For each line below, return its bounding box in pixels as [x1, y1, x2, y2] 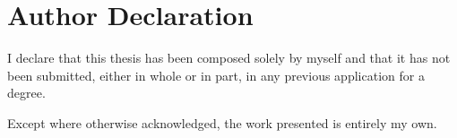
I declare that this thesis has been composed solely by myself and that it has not [7, 48, 451, 67]
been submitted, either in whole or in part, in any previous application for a [7, 65, 425, 84]
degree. [7, 83, 46, 102]
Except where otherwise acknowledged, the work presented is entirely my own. [7, 113, 437, 132]
